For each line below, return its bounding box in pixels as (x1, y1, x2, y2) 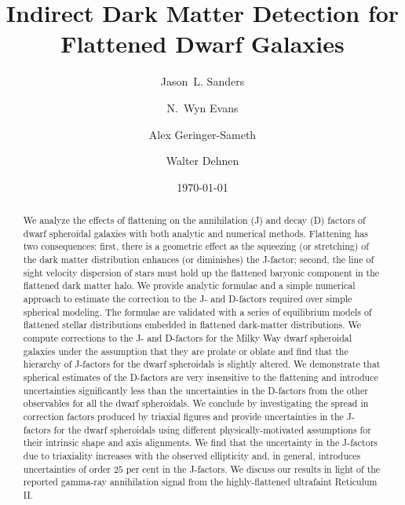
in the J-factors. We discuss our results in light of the (162, 462, 381, 475)
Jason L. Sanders (160, 73, 245, 90)
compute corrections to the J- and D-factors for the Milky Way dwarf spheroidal (23, 331, 352, 344)
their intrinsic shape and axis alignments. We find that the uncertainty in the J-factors (23, 436, 378, 449)
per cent (126, 464, 160, 474)
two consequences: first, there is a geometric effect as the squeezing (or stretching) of (23, 240, 369, 253)
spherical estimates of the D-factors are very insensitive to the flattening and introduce (23, 370, 378, 383)
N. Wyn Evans (166, 99, 239, 115)
